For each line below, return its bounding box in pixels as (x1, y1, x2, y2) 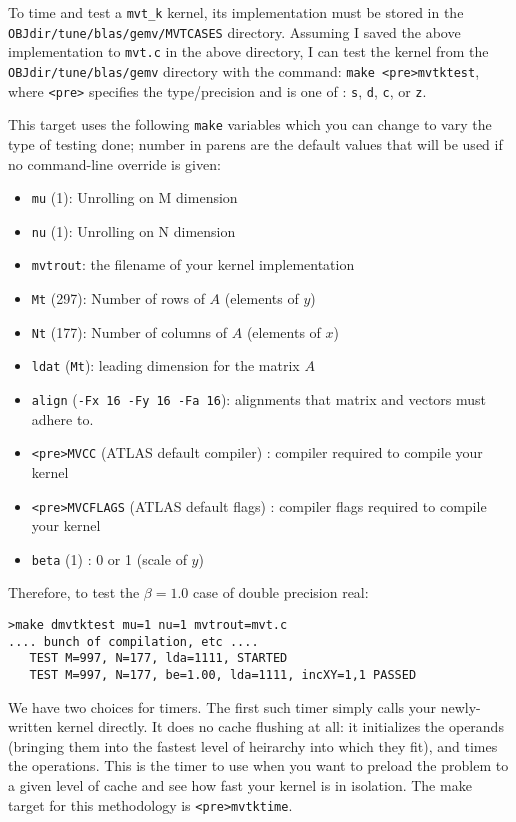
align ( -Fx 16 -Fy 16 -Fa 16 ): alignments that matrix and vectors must (31, 389, 487, 410)
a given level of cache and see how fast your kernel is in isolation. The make (8, 775, 472, 796)
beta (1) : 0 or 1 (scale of (31, 548, 187, 569)
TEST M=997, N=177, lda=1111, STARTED (29, 651, 288, 666)
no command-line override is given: (8, 153, 221, 174)
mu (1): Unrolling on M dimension (31, 187, 238, 208)
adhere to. (31, 408, 94, 429)
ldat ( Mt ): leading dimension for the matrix (31, 355, 300, 376)
